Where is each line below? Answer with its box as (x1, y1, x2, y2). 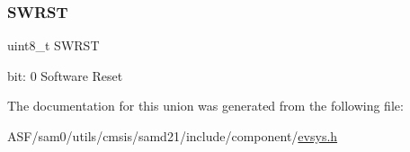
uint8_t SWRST (7, 36, 100, 55)
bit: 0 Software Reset (7, 66, 123, 85)
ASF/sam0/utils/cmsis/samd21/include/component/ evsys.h (7, 127, 338, 145)
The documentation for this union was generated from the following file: (7, 96, 404, 115)
